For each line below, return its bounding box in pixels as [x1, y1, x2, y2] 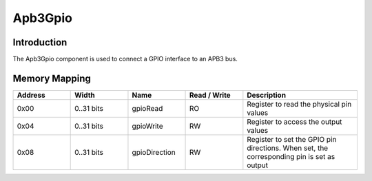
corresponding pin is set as [247, 151, 335, 161]
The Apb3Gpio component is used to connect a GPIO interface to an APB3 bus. [12, 55, 238, 63]
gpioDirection [132, 147, 176, 157]
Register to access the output [247, 117, 342, 127]
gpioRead [132, 103, 163, 113]
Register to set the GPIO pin [247, 134, 337, 144]
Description [247, 90, 286, 100]
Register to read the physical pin [247, 99, 352, 109]
